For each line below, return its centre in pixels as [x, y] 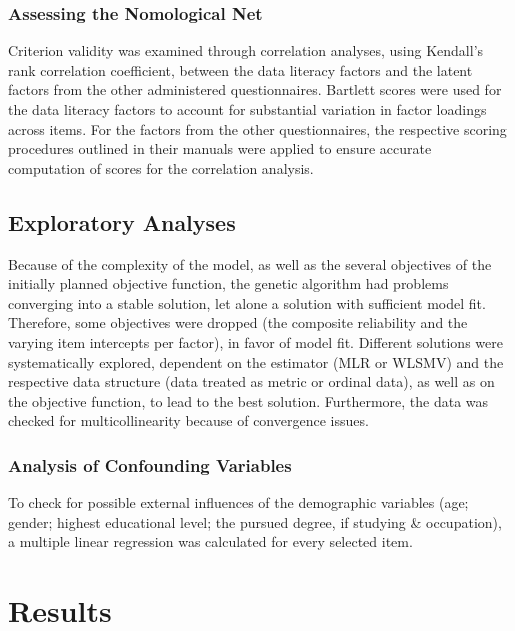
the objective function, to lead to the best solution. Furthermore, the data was [248, 400]
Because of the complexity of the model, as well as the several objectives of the [250, 263]
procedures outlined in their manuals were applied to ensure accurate [220, 148]
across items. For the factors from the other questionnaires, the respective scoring [257, 128]
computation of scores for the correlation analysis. [161, 167]
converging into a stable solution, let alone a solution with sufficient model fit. [247, 302]
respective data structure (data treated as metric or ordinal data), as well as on [251, 381]
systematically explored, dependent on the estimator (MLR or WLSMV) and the [256, 361]
